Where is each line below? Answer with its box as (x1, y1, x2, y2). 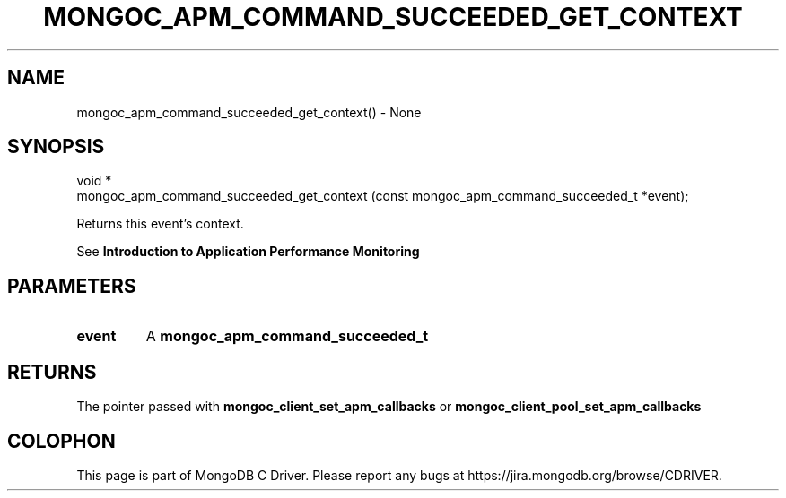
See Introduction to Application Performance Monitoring (76, 244, 420, 260)
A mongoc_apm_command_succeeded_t (145, 327, 429, 346)
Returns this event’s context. (76, 216, 244, 232)
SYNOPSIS (7, 135, 105, 159)
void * (76, 173, 112, 189)
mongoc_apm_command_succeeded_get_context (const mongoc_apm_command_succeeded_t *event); (76, 188, 689, 204)
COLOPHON (7, 429, 116, 452)
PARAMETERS (7, 274, 136, 297)
